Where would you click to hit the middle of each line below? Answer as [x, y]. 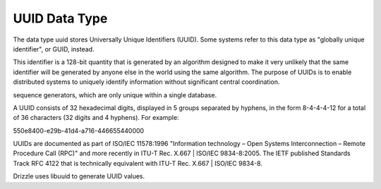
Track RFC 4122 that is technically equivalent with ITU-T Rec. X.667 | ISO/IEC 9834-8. [138, 163]
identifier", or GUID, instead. [54, 49]
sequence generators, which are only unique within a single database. [115, 94]
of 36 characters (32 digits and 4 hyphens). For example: [96, 118]
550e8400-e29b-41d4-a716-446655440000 [79, 130]
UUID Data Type [60, 18]
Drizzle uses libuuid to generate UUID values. [79, 176]
